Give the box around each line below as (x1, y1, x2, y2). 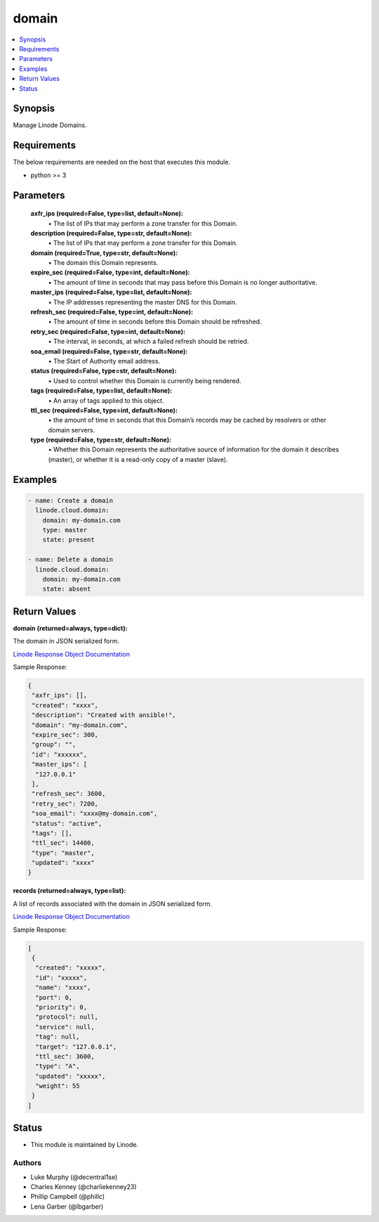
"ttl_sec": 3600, (35, 1052, 95, 1060)
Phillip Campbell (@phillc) (30, 1192, 105, 1201)
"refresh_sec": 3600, (32, 790, 106, 798)
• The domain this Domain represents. (48, 259, 159, 267)
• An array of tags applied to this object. (48, 396, 164, 404)
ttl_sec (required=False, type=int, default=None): (30, 406, 178, 414)
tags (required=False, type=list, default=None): (30, 387, 173, 395)
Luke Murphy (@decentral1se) (30, 1173, 118, 1181)
